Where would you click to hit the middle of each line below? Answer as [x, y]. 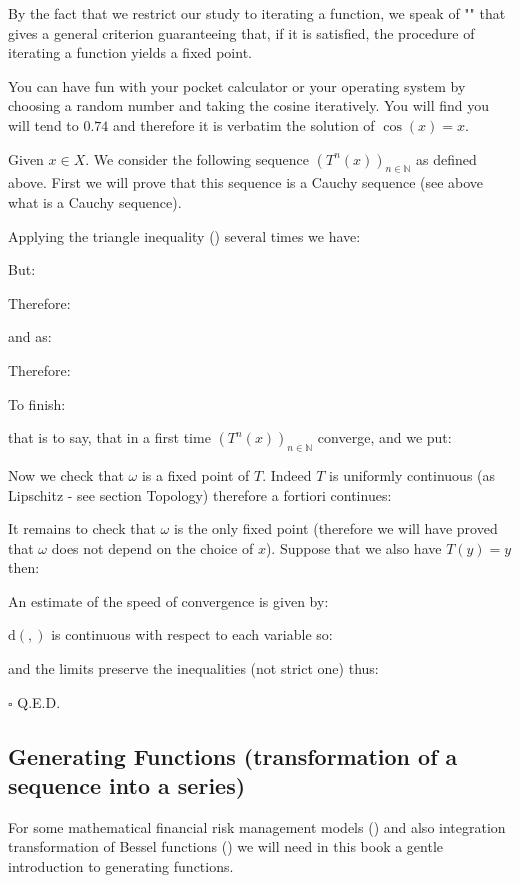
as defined [446, 158]
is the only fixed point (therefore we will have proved [335, 528]
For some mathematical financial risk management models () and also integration [257, 826]
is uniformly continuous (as [412, 474]
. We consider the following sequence [197, 158]
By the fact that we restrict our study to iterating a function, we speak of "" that [257, 13]
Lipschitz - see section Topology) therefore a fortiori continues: [200, 494]
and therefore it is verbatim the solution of [244, 124]
